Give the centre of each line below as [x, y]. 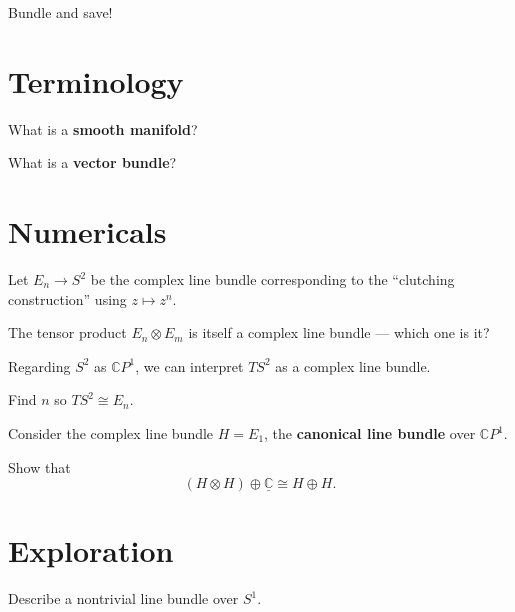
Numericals [87, 231]
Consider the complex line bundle [111, 433]
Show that [39, 466]
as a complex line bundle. [353, 365]
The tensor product [67, 332]
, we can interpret [189, 365]
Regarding [39, 365]
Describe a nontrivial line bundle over [123, 598]
